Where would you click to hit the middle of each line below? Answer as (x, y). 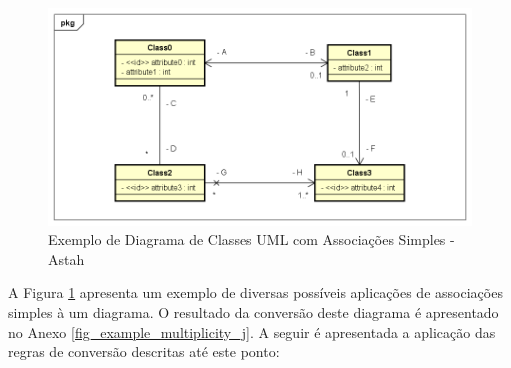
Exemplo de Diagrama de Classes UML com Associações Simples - (251, 239)
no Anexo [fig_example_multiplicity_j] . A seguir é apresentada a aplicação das (252, 331)
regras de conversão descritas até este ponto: (144, 351)
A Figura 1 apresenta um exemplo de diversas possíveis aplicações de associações (255, 292)
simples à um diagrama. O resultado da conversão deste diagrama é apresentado (253, 312)
